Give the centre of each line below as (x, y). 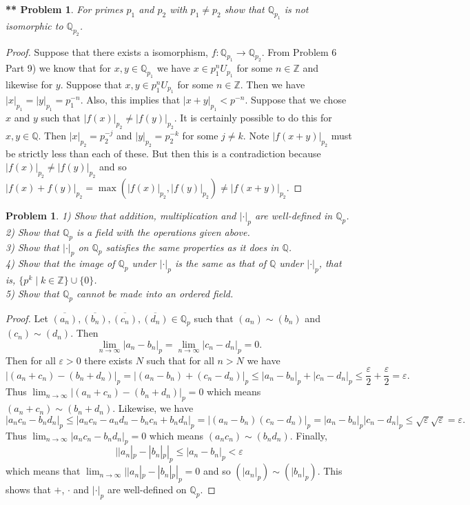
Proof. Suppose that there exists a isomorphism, (107, 51)
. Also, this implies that (130, 100)
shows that (28, 489)
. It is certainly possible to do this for (253, 118)
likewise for (29, 84)
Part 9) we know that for (59, 68)
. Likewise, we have (153, 408)
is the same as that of (220, 263)
